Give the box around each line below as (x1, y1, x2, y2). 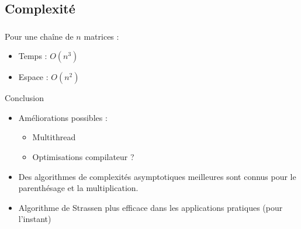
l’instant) (18, 213, 51, 225)
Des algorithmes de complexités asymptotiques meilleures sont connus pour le (18, 170, 296, 182)
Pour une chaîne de (5, 30, 74, 42)
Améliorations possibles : (18, 111, 108, 123)
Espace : (18, 71, 49, 83)
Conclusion (5, 92, 44, 104)
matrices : (84, 30, 119, 42)
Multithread (32, 131, 76, 143)
